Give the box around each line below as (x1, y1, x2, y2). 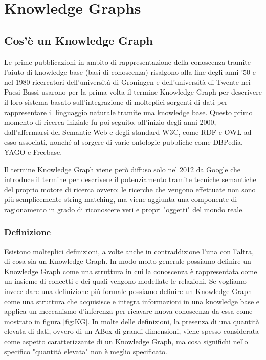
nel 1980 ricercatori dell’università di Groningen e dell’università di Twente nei (4, 76, 251, 87)
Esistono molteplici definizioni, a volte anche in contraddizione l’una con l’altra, (4, 245, 254, 256)
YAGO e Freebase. (4, 146, 62, 157)
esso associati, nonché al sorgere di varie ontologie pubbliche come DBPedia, (4, 137, 243, 147)
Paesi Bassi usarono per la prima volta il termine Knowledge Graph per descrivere (4, 86, 262, 97)
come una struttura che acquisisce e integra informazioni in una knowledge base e (4, 296, 259, 306)
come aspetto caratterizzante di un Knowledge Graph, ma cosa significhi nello (4, 336, 248, 347)
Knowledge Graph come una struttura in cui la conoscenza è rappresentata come (4, 265, 257, 276)
